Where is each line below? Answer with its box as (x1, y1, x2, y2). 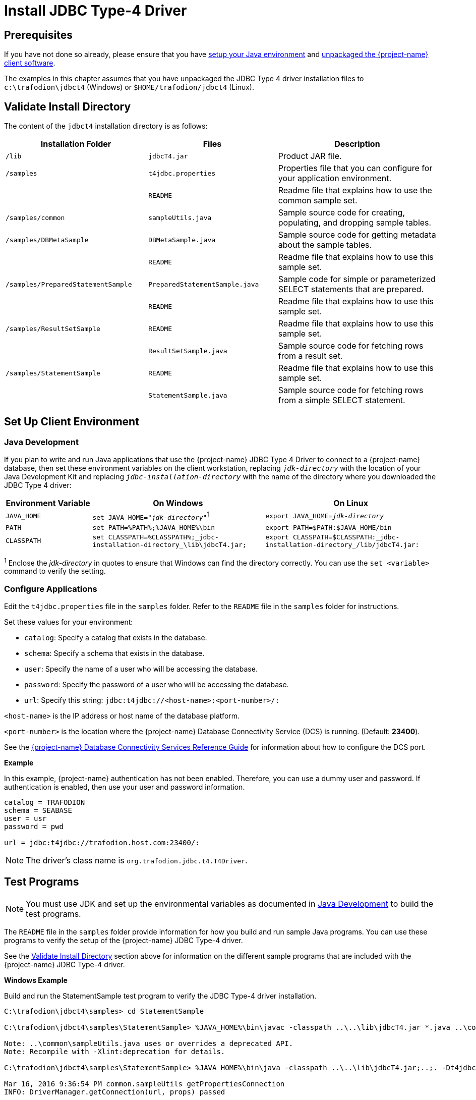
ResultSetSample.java (148, 347, 227, 355)
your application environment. (278, 173, 392, 184)
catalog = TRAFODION (4, 798, 85, 806)
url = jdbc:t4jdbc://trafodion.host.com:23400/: (4, 838, 200, 847)
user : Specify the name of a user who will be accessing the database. (24, 664, 258, 673)
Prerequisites (4, 28, 73, 41)
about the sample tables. (278, 240, 372, 250)
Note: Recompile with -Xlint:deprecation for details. (4, 1047, 225, 1056)
